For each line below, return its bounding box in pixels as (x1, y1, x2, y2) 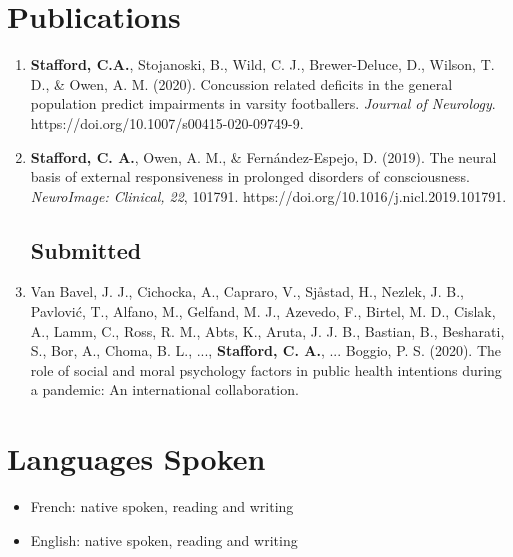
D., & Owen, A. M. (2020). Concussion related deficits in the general (30, 73, 453, 94)
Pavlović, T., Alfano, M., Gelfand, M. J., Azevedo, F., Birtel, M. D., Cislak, (30, 301, 496, 322)
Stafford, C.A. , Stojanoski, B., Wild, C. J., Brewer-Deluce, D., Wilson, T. (30, 54, 495, 75)
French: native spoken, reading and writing (30, 496, 294, 517)
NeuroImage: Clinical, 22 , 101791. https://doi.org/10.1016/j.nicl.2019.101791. (30, 185, 507, 206)
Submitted (30, 234, 142, 265)
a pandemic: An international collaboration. (30, 379, 299, 400)
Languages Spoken (7, 438, 266, 479)
